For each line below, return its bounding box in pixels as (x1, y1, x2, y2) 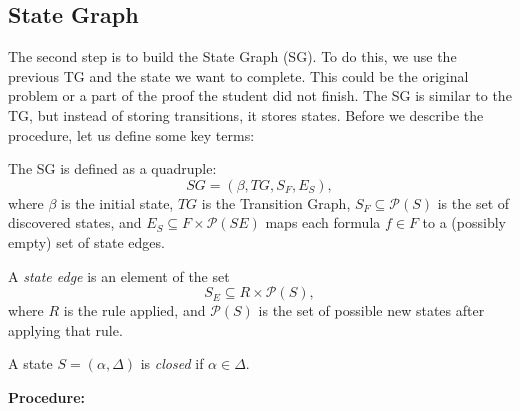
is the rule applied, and (63, 300, 206, 321)
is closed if (140, 353, 204, 374)
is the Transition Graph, (201, 192, 351, 213)
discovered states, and (8, 212, 142, 233)
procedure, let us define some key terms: (8, 124, 255, 145)
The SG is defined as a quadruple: (8, 158, 217, 179)
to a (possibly (422, 212, 506, 233)
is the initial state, (61, 192, 174, 213)
